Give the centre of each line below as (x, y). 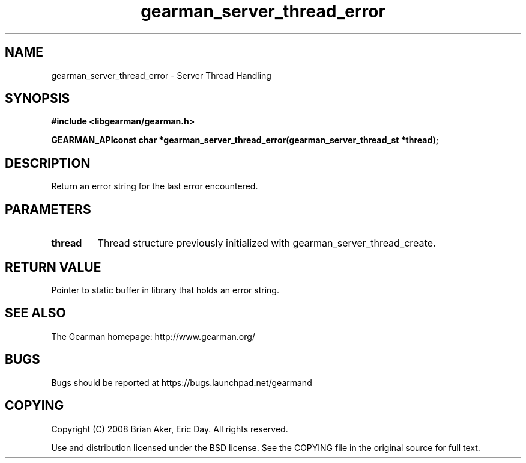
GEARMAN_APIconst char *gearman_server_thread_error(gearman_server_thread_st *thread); (245, 140)
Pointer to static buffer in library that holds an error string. (165, 290)
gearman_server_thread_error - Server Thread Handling (161, 75)
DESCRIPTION (48, 163)
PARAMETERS (48, 209)
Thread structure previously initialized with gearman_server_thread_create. (267, 243)
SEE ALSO (35, 313)
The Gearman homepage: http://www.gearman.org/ (153, 336)
